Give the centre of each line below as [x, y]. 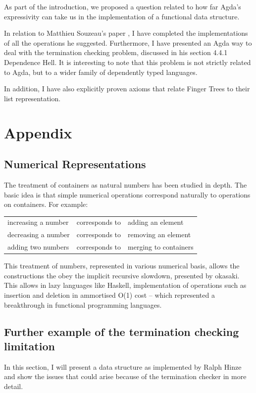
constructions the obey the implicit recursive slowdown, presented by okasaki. [122, 275]
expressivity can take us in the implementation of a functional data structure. [122, 16]
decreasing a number [39, 234]
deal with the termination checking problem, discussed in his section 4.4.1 [116, 52]
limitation [29, 346]
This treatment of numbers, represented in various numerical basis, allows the [122, 266]
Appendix [38, 132]
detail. [14, 386]
